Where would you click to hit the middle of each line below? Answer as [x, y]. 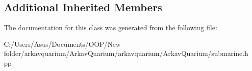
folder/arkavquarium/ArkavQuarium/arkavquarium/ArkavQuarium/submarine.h [126, 53]
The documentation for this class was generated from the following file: [111, 27]
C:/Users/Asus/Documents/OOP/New [63, 44]
